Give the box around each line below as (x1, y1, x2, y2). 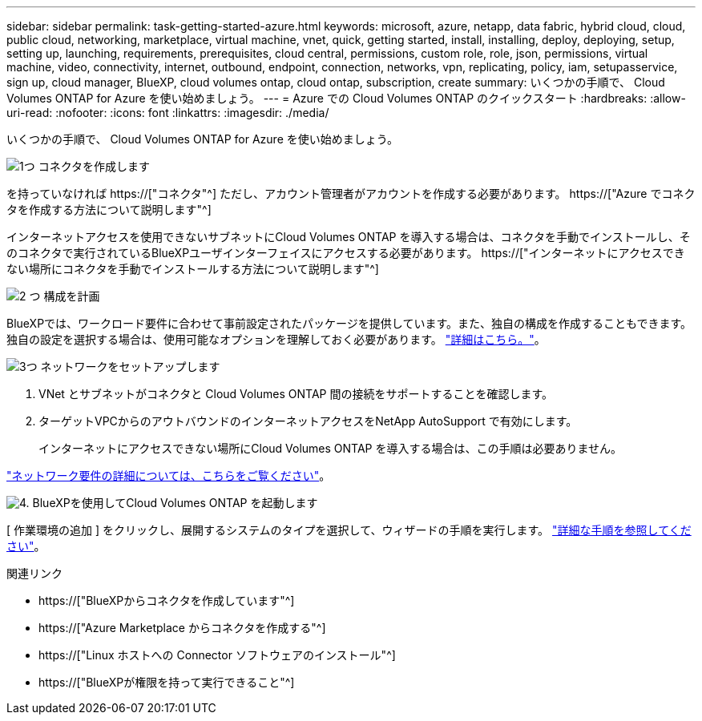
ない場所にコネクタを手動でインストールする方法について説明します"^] (6, 262, 379, 276)
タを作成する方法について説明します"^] (6, 203, 212, 216)
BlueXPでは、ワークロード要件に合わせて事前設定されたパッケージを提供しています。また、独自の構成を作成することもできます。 (6, 316, 692, 330)
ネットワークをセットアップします (40, 360, 220, 373)
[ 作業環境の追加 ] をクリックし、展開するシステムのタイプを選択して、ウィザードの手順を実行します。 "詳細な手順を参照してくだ (6, 523, 692, 537)
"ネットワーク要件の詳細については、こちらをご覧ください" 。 (6, 469, 331, 482)
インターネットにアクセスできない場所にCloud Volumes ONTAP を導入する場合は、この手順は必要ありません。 (38, 441, 623, 455)
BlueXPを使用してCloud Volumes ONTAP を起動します (32, 496, 318, 510)
